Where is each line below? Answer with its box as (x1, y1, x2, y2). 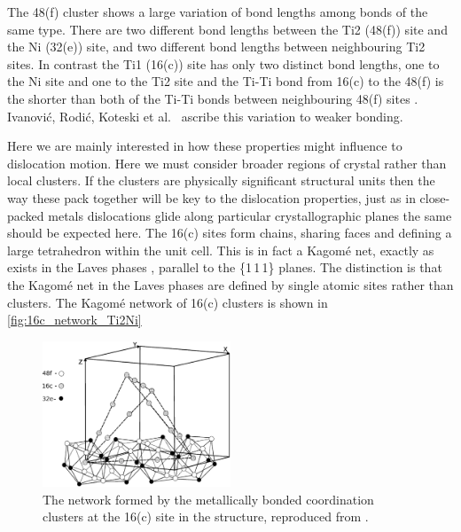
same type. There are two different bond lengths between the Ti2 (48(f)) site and (7, 20, 448, 38)
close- (419, 188, 450, 207)
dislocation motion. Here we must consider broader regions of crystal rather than (7, 153, 447, 172)
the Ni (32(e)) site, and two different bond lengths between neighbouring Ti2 (7, 37, 426, 56)
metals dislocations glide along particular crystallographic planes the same (48, 206, 452, 224)
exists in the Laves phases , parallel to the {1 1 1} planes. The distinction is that (7, 258, 442, 277)
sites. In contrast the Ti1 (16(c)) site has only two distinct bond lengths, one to (7, 54, 440, 73)
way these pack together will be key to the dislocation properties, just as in (7, 188, 416, 207)
